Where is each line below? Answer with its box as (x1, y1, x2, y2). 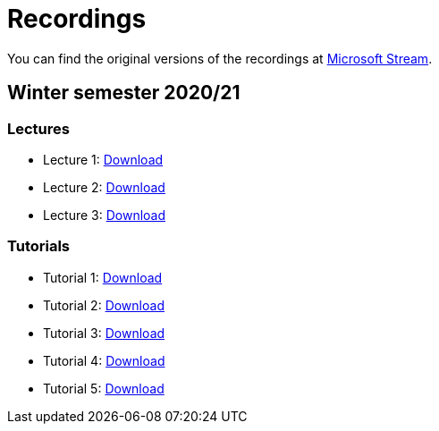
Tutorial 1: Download (43, 269, 163, 285)
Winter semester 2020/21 (7, 81, 241, 105)
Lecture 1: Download (43, 151, 164, 167)
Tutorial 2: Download (43, 297, 165, 313)
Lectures (7, 119, 70, 138)
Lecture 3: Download (43, 207, 166, 223)
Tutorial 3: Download (43, 325, 165, 341)
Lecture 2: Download (43, 179, 165, 195)
